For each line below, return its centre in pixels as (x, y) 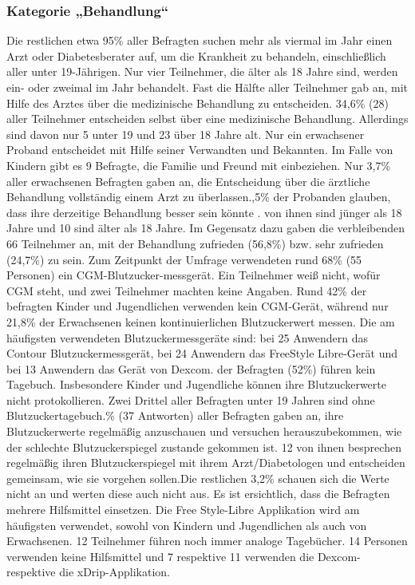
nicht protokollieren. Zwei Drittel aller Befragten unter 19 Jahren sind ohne (191, 399)
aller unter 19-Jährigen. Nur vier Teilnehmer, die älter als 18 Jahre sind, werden (202, 71)
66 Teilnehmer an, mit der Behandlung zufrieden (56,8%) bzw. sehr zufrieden (195, 243)
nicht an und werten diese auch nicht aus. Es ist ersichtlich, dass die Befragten (198, 494)
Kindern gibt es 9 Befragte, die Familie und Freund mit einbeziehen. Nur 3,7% (199, 165)
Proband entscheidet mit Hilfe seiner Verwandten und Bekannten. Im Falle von (200, 150)
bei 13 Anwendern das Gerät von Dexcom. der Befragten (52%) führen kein (191, 368)
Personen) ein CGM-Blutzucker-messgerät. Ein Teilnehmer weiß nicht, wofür (194, 275)
